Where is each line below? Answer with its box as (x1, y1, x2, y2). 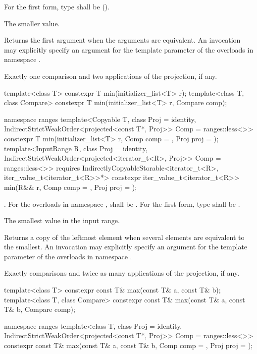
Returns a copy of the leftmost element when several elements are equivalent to (4, 232, 245, 242)
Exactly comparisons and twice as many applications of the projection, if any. (4, 268, 240, 278)
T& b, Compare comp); (4, 304, 75, 314)
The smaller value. (4, 18, 60, 28)
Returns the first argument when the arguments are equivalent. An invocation (4, 35, 241, 45)
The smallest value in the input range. (4, 215, 120, 226)
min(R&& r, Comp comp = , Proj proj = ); (4, 181, 137, 192)
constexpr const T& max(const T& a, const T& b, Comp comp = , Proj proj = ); (4, 340, 253, 351)
